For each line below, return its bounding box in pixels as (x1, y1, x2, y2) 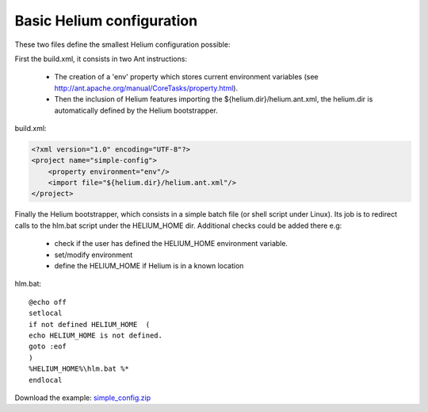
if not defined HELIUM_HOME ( (29, 320, 151, 329)
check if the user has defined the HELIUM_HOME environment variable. (54, 239, 289, 248)
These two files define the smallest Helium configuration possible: (14, 40, 231, 49)
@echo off (29, 298, 67, 306)
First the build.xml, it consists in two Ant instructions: (14, 54, 188, 64)
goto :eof (29, 342, 67, 351)
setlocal (29, 309, 63, 318)
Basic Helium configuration (14, 12, 198, 29)
